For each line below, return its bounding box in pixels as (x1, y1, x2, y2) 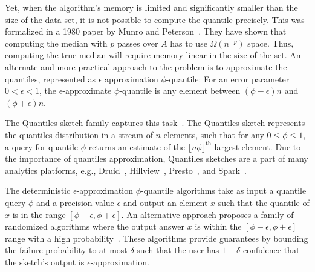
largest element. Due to (214, 140, 301, 153)
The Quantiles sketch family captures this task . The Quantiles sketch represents (5, 116, 305, 129)
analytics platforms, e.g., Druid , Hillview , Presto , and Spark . (5, 164, 247, 176)
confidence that (242, 244, 300, 256)
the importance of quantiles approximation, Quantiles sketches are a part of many (5, 152, 308, 165)
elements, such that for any (163, 128, 264, 141)
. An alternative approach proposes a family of (121, 208, 294, 221)
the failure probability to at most (5, 244, 128, 256)
